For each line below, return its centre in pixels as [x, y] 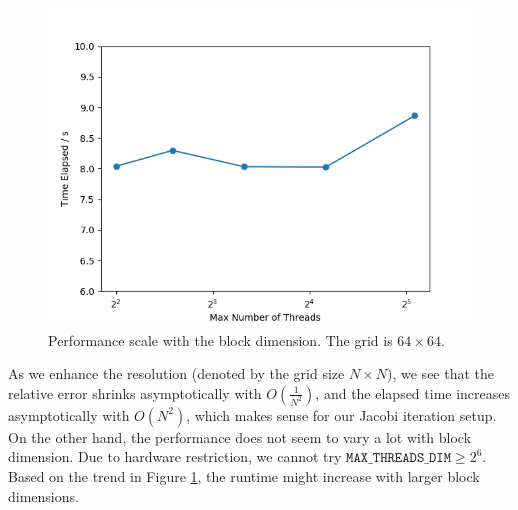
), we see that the [441, 373]
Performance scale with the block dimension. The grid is [220, 339]
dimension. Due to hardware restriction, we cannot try [175, 456]
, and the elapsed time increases [413, 392]
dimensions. [43, 495]
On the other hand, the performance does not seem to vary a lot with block [240, 436]
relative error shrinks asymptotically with [135, 392]
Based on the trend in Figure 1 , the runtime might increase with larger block [244, 475]
